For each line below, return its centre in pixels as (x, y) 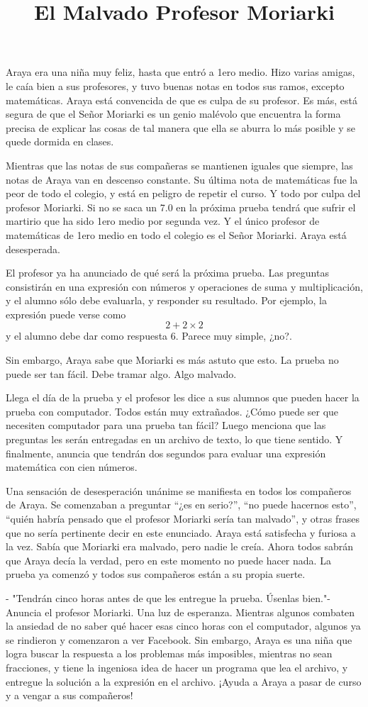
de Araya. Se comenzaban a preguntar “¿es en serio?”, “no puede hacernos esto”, (181, 505)
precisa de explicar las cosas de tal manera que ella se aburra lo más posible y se (181, 127)
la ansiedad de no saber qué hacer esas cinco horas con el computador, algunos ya (183, 626)
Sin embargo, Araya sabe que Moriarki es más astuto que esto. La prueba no (172, 360)
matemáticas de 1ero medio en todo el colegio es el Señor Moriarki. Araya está (176, 234)
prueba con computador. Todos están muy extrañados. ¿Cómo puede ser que (172, 411)
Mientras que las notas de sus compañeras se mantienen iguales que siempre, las (179, 165)
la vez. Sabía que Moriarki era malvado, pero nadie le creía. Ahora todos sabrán (180, 546)
